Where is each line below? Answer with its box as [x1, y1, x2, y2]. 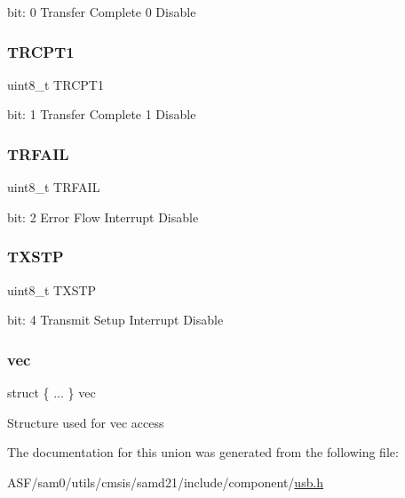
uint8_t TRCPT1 [7, 75, 104, 93]
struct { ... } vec [7, 383, 96, 402]
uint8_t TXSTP [7, 280, 97, 299]
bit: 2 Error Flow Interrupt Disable [7, 207, 199, 226]
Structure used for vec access [7, 413, 164, 431]
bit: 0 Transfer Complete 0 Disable [7, 3, 196, 20]
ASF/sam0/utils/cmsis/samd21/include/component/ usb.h [7, 472, 324, 491]
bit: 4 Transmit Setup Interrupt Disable [7, 310, 224, 329]
